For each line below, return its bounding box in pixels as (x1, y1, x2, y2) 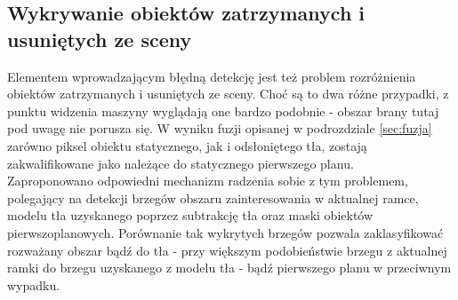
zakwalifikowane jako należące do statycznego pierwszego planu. (7, 154, 354, 172)
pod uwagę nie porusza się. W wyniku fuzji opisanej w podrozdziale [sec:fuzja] (7, 119, 432, 138)
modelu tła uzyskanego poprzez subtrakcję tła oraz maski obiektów (7, 206, 374, 225)
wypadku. (7, 275, 60, 294)
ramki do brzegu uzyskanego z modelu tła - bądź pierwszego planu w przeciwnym (7, 258, 452, 277)
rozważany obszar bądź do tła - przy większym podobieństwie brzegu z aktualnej (7, 241, 447, 259)
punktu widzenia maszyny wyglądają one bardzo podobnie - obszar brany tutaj (7, 101, 439, 120)
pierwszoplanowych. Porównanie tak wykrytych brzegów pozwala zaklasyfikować (7, 223, 444, 241)
